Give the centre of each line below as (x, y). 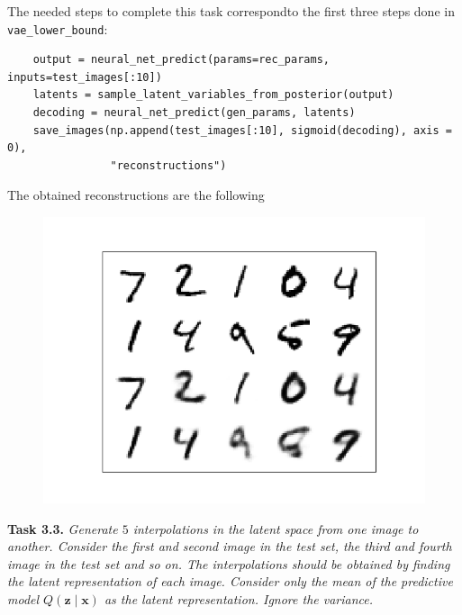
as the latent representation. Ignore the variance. (239, 598)
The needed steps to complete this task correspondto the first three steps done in (231, 11)
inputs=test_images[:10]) (85, 77)
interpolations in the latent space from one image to (276, 528)
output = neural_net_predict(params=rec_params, (181, 60)
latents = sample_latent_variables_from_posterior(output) (213, 95)
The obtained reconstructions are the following (136, 195)
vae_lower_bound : (58, 28)
